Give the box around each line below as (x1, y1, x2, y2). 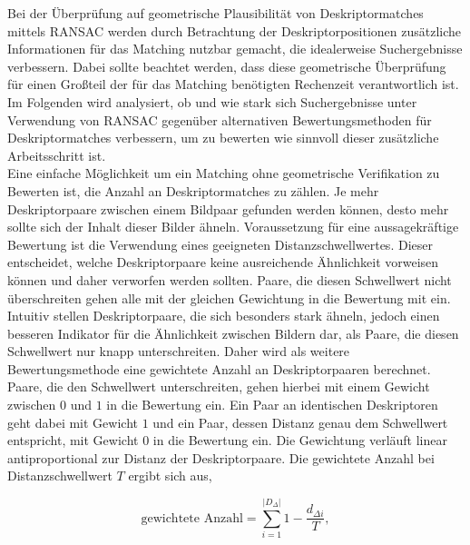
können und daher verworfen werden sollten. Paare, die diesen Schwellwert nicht (7, 270, 452, 289)
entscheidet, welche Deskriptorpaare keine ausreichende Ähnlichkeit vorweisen (7, 253, 439, 272)
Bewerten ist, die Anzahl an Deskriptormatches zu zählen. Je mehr (7, 181, 379, 200)
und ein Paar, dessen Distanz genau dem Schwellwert (152, 412, 448, 431)
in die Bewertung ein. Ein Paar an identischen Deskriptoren (106, 395, 438, 414)
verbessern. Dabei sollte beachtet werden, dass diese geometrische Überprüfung (7, 56, 446, 75)
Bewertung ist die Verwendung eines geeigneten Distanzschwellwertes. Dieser (7, 234, 433, 253)
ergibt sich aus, (128, 466, 212, 485)
